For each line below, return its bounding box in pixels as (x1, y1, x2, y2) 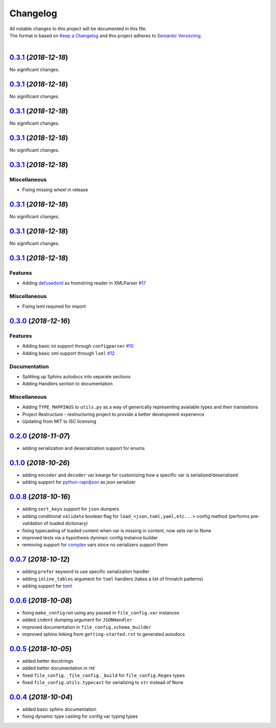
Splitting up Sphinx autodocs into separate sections (22, 373, 131, 379)
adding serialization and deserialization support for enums (22, 445, 145, 451)
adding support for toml (22, 583, 73, 589)
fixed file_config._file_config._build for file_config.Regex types (22, 672, 185, 678)
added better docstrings (22, 657, 74, 664)
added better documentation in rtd (22, 665, 95, 671)
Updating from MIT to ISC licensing (22, 418, 97, 424)
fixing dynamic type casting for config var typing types (22, 713, 138, 719)
